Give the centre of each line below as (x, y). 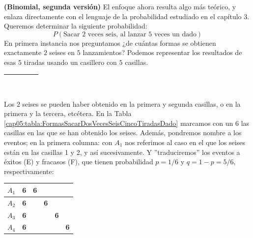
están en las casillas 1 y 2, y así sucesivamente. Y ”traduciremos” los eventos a (122, 152)
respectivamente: (29, 171)
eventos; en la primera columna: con (58, 142)
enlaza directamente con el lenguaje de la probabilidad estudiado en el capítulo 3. (127, 16)
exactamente (23, 52)
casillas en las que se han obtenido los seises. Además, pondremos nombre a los (123, 133)
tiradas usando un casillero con (70, 62)
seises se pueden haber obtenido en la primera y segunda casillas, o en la (131, 104)
